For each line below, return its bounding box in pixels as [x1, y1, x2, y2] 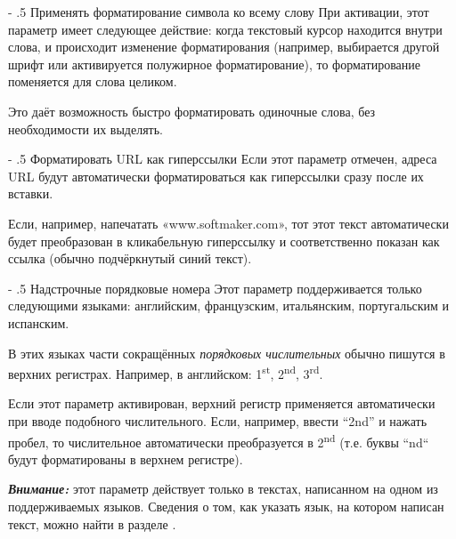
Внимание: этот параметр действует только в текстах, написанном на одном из [8, 479, 438, 498]
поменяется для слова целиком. [8, 72, 177, 91]
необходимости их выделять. [8, 119, 163, 138]
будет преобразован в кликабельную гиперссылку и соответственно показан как [8, 231, 440, 250]
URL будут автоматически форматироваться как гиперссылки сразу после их [8, 166, 424, 185]
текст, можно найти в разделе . [8, 514, 176, 533]
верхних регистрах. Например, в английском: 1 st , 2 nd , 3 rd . [8, 362, 323, 382]
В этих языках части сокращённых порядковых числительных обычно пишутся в [8, 343, 445, 362]
